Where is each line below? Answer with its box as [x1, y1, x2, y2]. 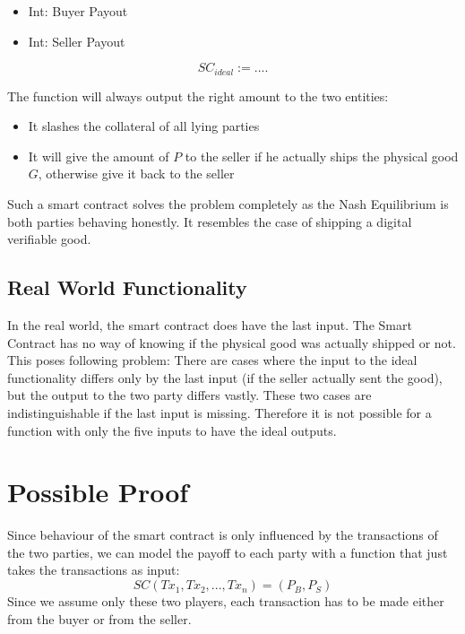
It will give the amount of [28, 146, 169, 165]
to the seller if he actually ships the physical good [185, 146, 459, 165]
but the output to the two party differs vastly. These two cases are [7, 386, 372, 404]
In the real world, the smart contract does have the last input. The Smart [7, 316, 412, 334]
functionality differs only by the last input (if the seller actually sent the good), [7, 368, 443, 386]
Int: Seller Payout [28, 31, 125, 50]
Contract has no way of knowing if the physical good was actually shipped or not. [7, 333, 456, 352]
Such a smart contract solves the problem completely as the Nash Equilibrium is [7, 195, 449, 213]
